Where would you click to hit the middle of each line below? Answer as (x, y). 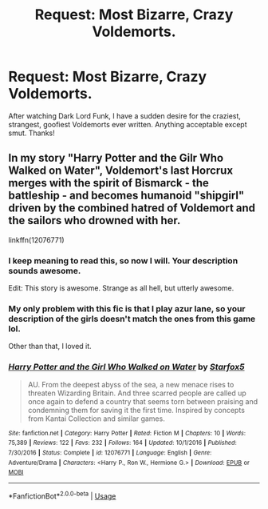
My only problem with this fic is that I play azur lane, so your (127, 308)
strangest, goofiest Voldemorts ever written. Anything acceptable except (128, 124)
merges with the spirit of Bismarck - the (109, 183)
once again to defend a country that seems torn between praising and (143, 401)
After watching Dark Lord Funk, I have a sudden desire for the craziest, (125, 116)
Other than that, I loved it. (50, 347)
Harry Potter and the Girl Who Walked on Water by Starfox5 (126, 367)
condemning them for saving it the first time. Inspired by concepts (136, 410)
